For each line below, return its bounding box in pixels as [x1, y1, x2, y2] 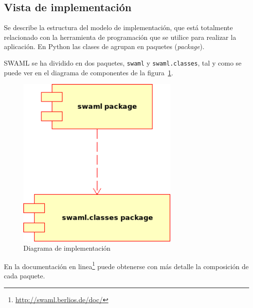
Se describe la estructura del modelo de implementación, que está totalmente [4, 22, 233, 33]
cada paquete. [4, 270, 45, 280]
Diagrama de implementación [23, 243, 111, 253]
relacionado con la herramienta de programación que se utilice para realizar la [4, 32, 236, 42]
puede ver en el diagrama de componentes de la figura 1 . [4, 67, 173, 77]
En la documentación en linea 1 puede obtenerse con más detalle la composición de [4, 259, 249, 271]
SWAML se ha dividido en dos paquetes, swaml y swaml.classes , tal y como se [4, 57, 242, 68]
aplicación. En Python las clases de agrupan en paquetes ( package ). [4, 41, 205, 51]
